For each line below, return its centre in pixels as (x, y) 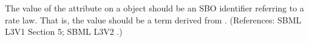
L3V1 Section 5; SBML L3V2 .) (64, 31)
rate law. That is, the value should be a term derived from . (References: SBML (153, 19)
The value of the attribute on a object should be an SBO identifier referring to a (154, 8)
